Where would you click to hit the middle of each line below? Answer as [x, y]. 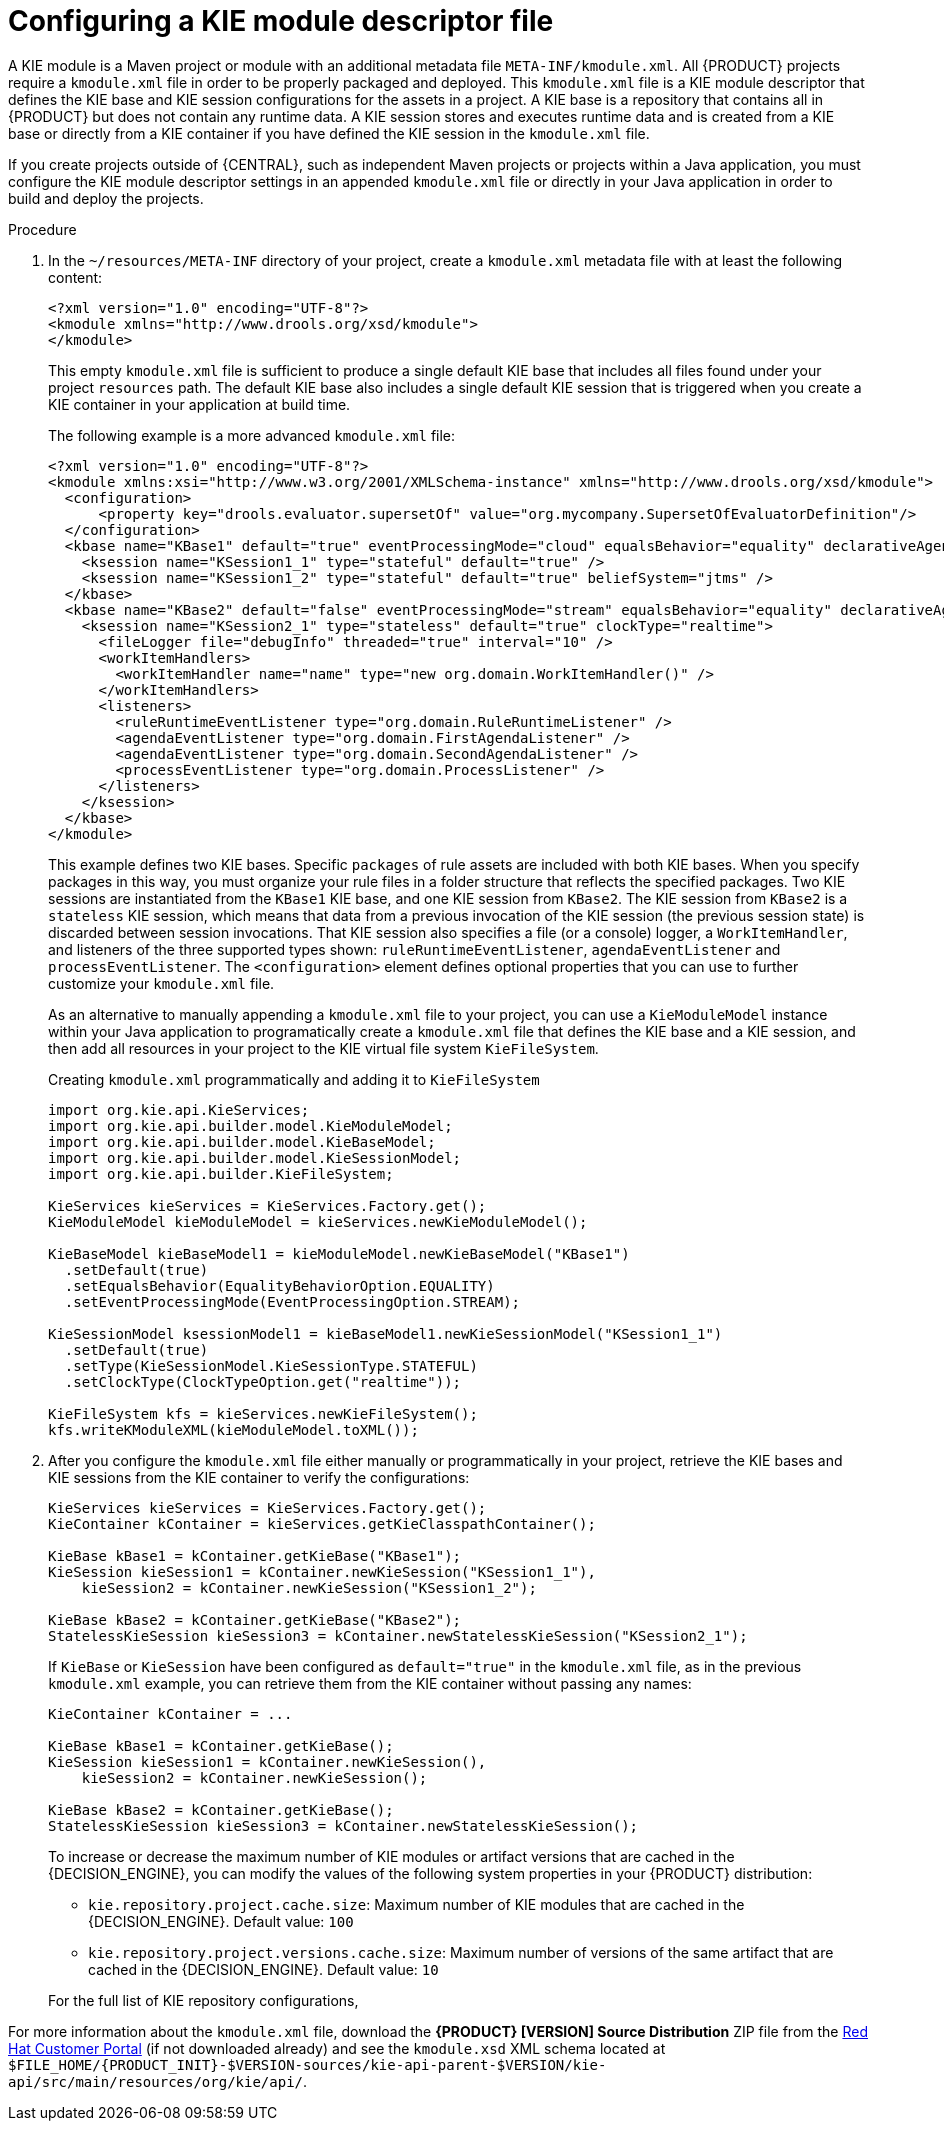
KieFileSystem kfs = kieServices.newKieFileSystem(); [263, 1413]
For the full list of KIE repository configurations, [203, 2000]
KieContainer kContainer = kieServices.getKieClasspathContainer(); [322, 1523]
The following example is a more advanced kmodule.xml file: [252, 435]
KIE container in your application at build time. [199, 404]
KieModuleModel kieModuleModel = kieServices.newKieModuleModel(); [318, 1221]
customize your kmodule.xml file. [161, 983]
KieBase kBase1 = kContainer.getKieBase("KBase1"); [255, 1555]
